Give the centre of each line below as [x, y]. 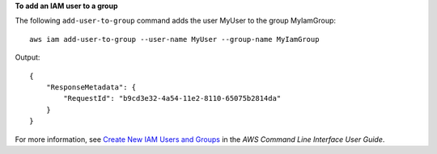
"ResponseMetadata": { [91, 87]
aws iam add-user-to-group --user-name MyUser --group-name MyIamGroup [174, 39]
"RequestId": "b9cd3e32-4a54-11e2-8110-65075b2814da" [172, 98]
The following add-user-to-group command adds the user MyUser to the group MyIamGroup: [175, 21]
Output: [28, 57]
